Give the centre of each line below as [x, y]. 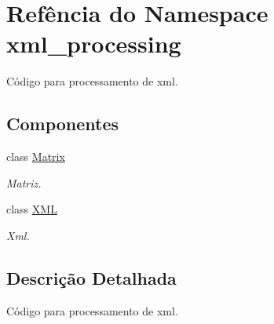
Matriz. [24, 182]
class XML [32, 209]
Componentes [63, 124]
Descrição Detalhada [91, 277]
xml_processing [94, 44]
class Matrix [36, 157]
